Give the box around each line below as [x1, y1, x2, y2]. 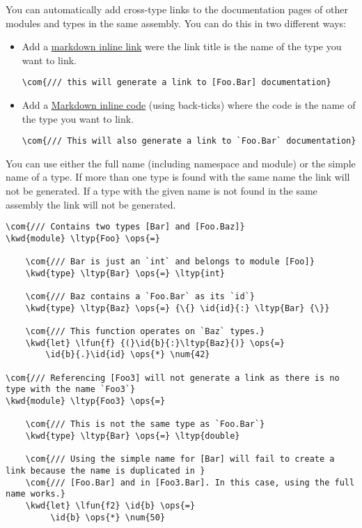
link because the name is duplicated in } [6, 466, 205, 476]
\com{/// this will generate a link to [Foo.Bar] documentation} [22, 77, 331, 88]
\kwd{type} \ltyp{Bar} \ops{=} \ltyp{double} [25, 431, 240, 442]
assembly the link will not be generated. [6, 197, 176, 211]
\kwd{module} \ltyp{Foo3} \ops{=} [6, 396, 166, 407]
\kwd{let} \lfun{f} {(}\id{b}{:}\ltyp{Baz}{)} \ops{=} [25, 338, 285, 348]
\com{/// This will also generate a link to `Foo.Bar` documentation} [22, 136, 356, 146]
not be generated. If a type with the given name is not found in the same [6, 183, 317, 198]
